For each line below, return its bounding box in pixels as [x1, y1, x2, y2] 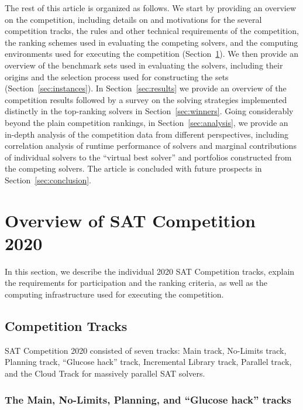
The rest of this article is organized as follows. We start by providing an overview [5, 2, 297, 13]
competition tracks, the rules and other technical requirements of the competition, [5, 25, 299, 37]
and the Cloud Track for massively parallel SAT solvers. [5, 367, 205, 379]
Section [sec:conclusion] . [5, 173, 91, 186]
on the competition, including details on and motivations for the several [5, 13, 262, 25]
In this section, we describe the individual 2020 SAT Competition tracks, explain [5, 265, 295, 277]
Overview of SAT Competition [5, 208, 256, 232]
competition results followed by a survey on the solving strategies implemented [5, 93, 287, 105]
